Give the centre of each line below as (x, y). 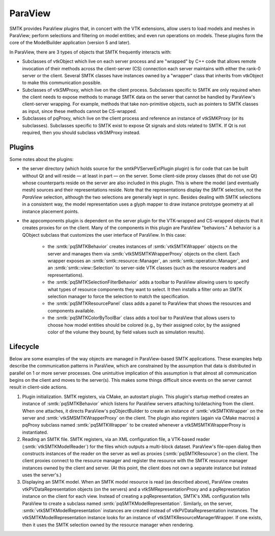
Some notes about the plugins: (42, 159)
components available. (71, 311)
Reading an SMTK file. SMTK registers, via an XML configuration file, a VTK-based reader (116, 439)
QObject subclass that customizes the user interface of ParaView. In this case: (104, 235)
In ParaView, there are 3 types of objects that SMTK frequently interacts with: (90, 52)
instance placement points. (50, 211)
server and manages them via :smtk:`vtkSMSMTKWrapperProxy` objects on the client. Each (144, 253)
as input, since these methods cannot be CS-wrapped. (79, 111)
